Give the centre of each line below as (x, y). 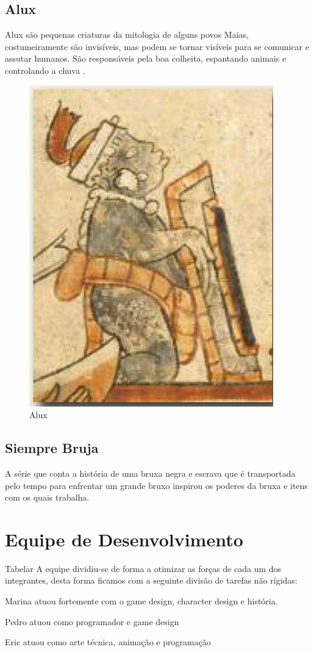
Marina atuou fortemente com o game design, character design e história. (141, 601)
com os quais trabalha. (47, 497)
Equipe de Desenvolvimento (124, 539)
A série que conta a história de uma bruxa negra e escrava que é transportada (150, 473)
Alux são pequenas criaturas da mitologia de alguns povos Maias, (127, 34)
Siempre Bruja (52, 448)
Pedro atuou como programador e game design (92, 621)
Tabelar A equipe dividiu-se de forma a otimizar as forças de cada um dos (143, 568)
